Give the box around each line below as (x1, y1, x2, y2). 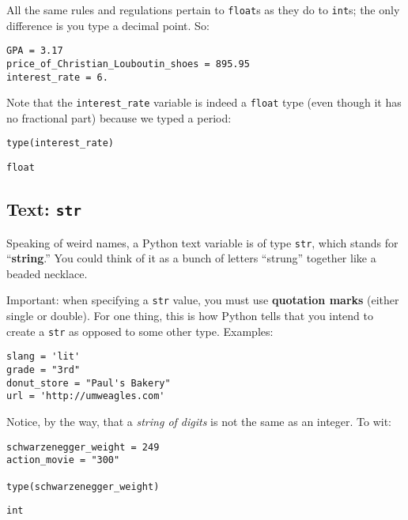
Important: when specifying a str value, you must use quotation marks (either (6, 292, 399, 308)
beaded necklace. (6, 265, 88, 281)
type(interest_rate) (6, 138, 115, 149)
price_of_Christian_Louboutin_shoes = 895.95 (6, 58, 250, 70)
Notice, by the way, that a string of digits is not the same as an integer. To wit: (6, 413, 391, 429)
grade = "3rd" (6, 364, 81, 375)
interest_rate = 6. (6, 71, 108, 83)
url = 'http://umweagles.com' (6, 390, 165, 402)
